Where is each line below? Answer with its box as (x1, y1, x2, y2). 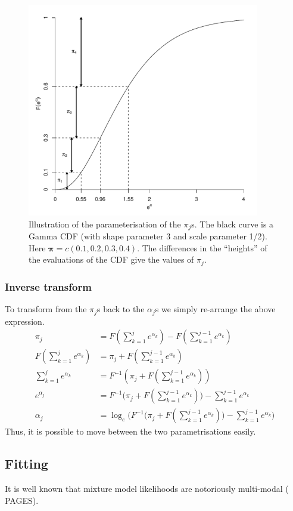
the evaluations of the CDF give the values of (29, 253, 194, 266)
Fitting (5, 454, 48, 473)
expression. (5, 315, 45, 327)
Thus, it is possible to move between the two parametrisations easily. (5, 425, 256, 438)
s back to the (96, 303, 145, 315)
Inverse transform (5, 279, 92, 294)
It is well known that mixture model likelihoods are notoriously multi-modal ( (5, 482, 289, 495)
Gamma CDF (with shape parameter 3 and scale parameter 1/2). (29, 230, 267, 242)
